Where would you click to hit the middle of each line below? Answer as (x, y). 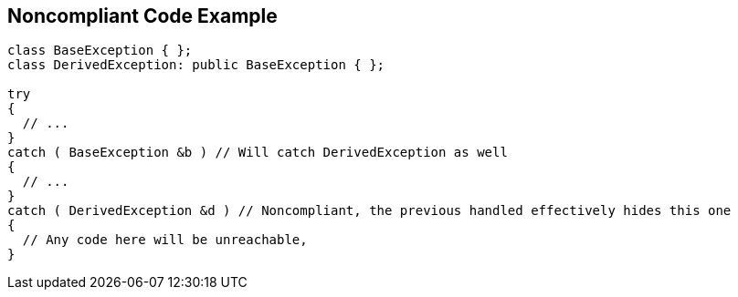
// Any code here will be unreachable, (165, 240)
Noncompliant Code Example (142, 16)
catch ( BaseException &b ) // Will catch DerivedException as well (258, 153)
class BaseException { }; (100, 51)
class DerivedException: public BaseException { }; (196, 65)
